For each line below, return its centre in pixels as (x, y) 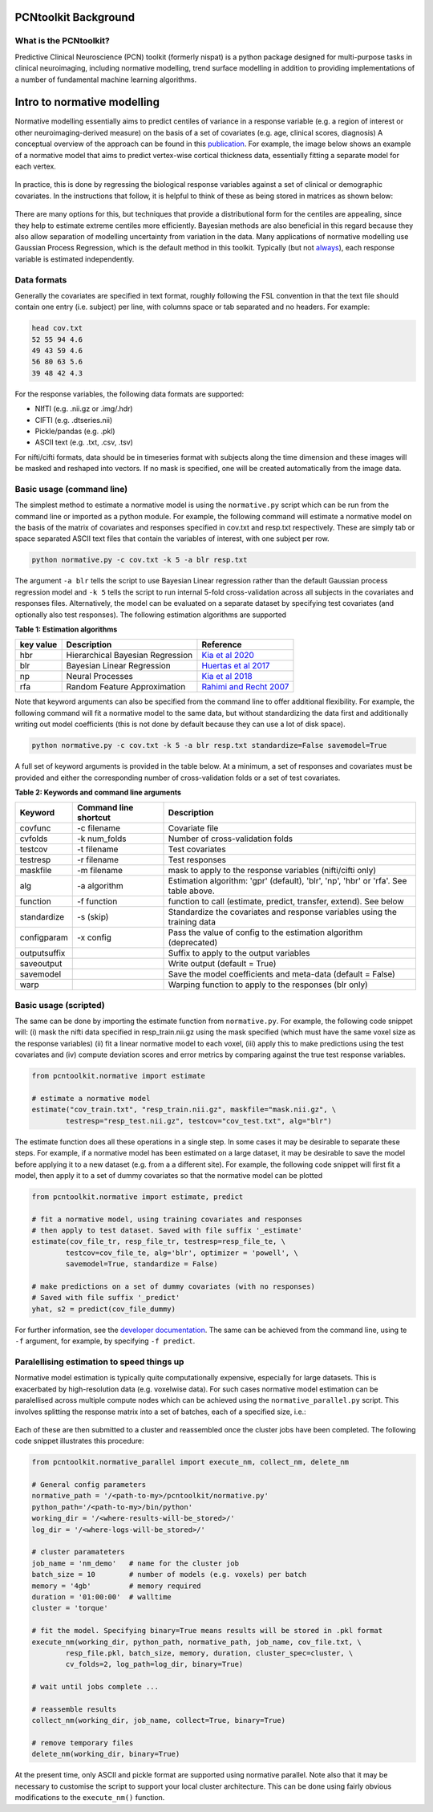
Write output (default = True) (222, 964)
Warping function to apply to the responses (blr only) (268, 985)
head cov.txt (57, 328)
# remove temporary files (83, 1743)
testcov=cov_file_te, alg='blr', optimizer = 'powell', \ (182, 1253)
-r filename (98, 860)
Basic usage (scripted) (60, 1005)
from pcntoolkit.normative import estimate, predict (138, 1196)
